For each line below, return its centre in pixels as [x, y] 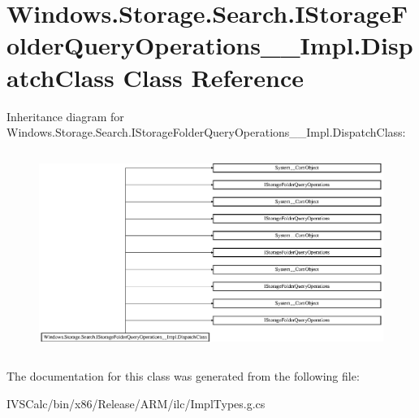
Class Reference [213, 77]
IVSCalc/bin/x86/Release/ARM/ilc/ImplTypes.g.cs [136, 404]
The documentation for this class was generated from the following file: [183, 376]
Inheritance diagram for [65, 116]
